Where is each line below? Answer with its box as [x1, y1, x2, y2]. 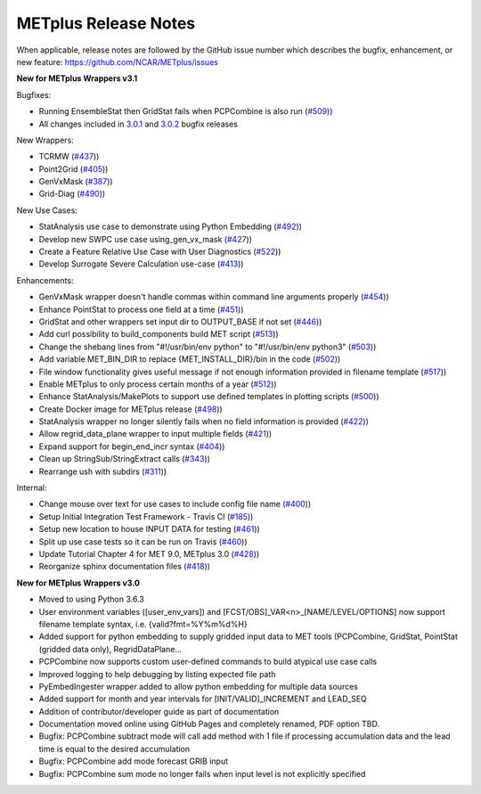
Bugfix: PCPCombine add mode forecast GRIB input [38, 756, 229, 766]
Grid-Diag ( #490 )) [38, 188, 106, 200]
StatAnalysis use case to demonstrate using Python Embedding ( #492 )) [38, 221, 303, 232]
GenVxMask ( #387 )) [38, 176, 113, 187]
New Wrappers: [16, 135, 75, 145]
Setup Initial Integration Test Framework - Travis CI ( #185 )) [38, 511, 254, 521]
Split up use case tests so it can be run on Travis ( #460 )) [38, 536, 249, 547]
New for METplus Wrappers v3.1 [16, 73, 138, 84]
